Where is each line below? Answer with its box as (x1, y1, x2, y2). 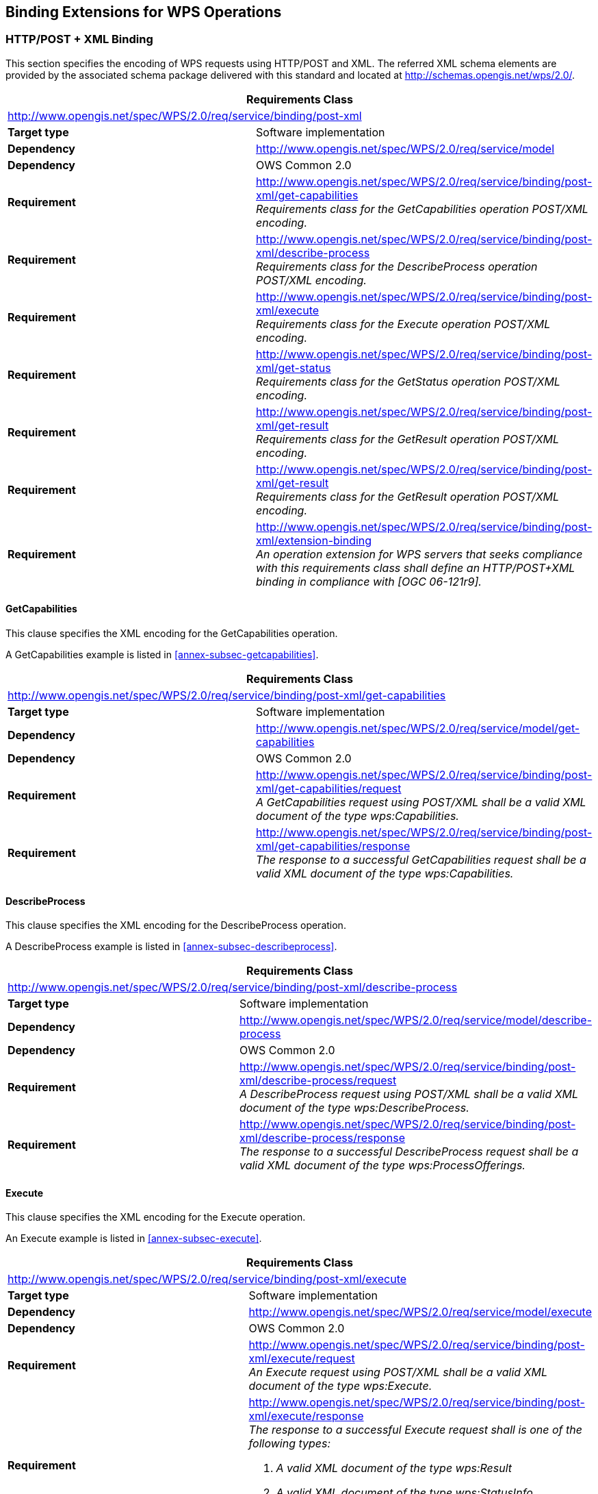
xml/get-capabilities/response (256, 839, 411, 854)
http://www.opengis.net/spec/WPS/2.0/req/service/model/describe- (239, 1013, 592, 1028)
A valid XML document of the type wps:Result (276, 1461, 512, 1476)
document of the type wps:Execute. (248, 1379, 432, 1393)
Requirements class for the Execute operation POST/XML (256, 316, 551, 331)
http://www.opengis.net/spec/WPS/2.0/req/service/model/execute (248, 1305, 592, 1319)
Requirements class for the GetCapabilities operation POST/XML (256, 201, 588, 216)
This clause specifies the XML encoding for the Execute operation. (5, 1211, 306, 1223)
